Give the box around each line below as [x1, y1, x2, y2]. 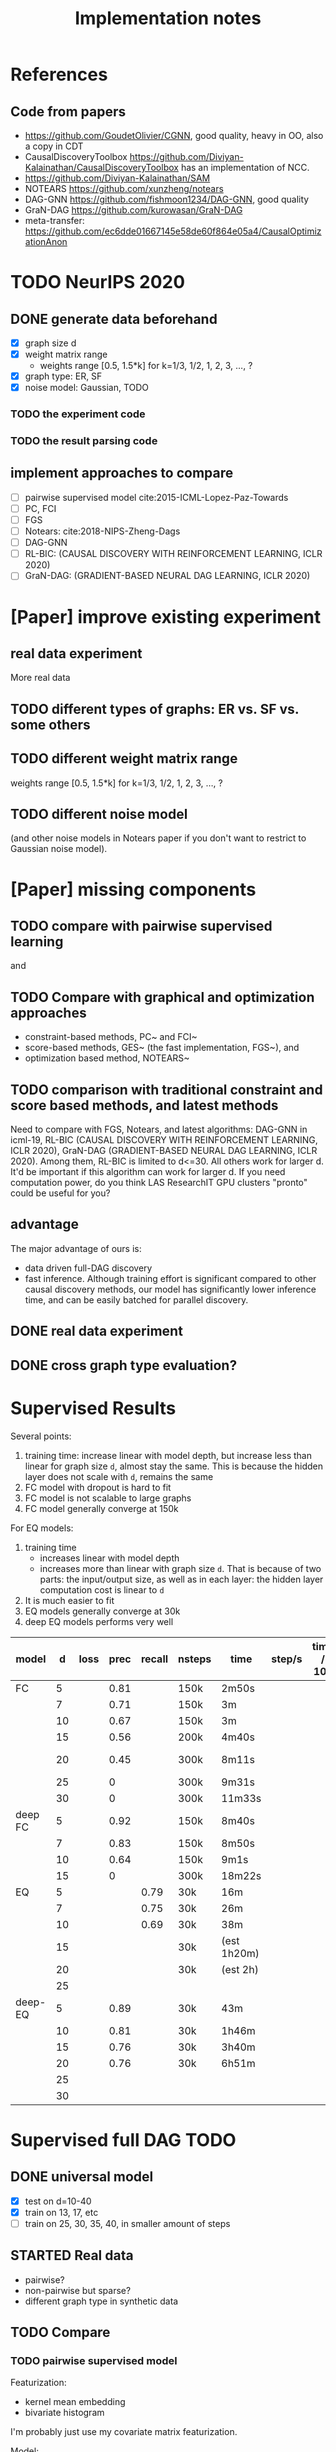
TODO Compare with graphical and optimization [10, 988, 315, 1006]
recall [140, 1652, 169, 1666]
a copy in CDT [24, 140, 84, 152]
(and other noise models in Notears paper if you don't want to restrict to [10, 832, 307, 844]
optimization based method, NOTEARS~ [24, 1052, 190, 1064]
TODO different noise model [10, 805, 188, 822]
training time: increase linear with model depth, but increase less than [24, 1449, 312, 1461]
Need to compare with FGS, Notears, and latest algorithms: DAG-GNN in [10, 1123, 308, 1135]
